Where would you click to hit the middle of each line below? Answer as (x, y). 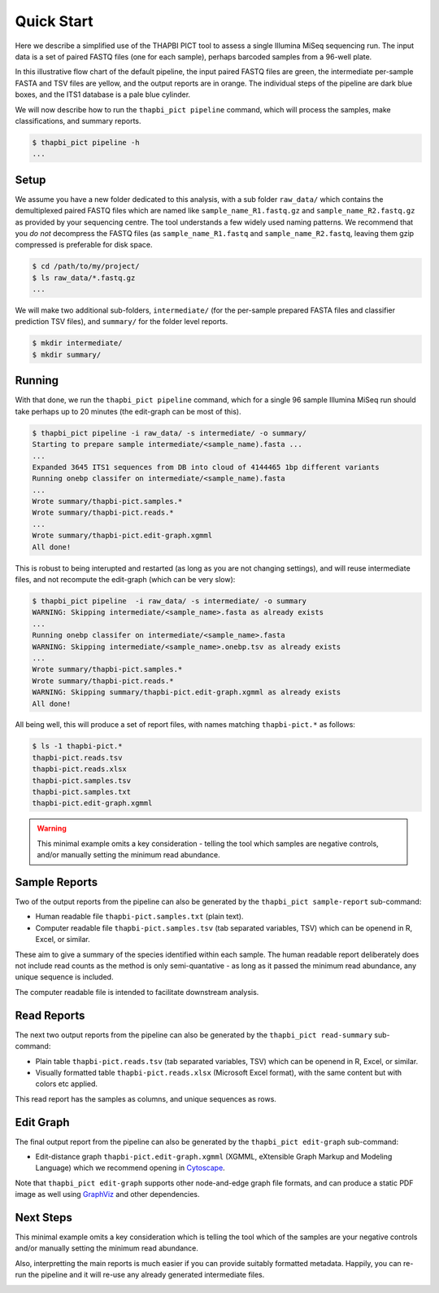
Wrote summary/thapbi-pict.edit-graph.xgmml (122, 536)
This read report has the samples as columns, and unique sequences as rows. (146, 1098)
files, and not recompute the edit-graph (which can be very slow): (125, 579)
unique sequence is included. (64, 977)
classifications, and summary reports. (78, 121)
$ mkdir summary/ (67, 355)
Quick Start (54, 21)
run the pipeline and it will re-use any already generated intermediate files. (140, 1275)
